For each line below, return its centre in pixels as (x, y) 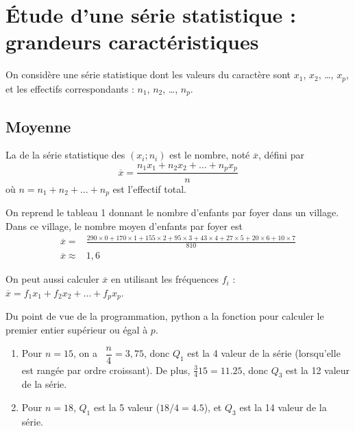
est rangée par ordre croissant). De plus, (106, 370)
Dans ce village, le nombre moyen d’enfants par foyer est (124, 225)
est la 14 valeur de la (283, 407)
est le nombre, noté (210, 155)
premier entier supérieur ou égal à (77, 329)
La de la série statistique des (65, 155)
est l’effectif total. (149, 188)
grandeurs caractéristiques (132, 42)
